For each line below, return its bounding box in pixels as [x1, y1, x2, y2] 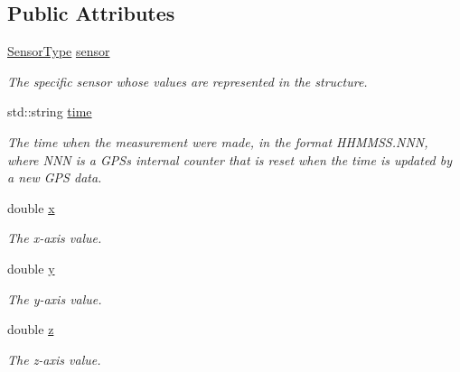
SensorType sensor [7, 42, 110, 60]
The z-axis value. [7, 349, 101, 368]
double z [7, 320, 54, 339]
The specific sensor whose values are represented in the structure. [7, 71, 368, 90]
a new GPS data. [7, 168, 102, 187]
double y [7, 258, 55, 277]
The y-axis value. [7, 289, 102, 308]
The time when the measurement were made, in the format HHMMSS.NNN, [7, 132, 428, 151]
